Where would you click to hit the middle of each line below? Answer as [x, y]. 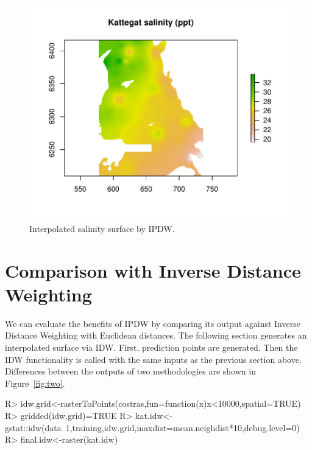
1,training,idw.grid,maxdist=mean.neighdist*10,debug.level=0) [183, 427]
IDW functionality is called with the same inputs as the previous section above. [153, 359]
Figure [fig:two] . [35, 383]
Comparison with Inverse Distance [153, 270]
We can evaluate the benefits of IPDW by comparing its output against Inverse [153, 323]
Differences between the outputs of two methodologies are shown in [130, 371]
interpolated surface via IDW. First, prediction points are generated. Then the [151, 347]
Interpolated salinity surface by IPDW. [102, 228]
